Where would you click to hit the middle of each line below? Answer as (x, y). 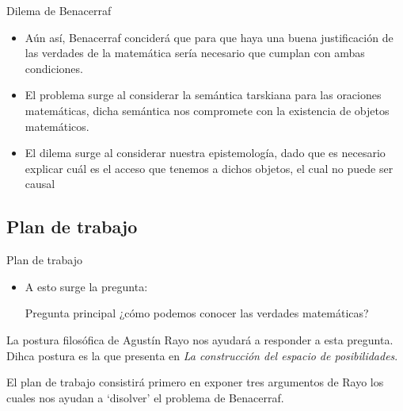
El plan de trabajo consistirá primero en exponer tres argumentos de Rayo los (195, 382)
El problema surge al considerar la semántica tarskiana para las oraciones (203, 95)
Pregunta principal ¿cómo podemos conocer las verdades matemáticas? (197, 313)
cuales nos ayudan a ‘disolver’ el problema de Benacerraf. (145, 397)
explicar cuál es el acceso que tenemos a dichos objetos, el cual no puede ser (209, 168)
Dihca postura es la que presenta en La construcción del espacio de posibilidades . (202, 355)
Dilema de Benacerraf (59, 10)
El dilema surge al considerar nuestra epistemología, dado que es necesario (205, 153)
